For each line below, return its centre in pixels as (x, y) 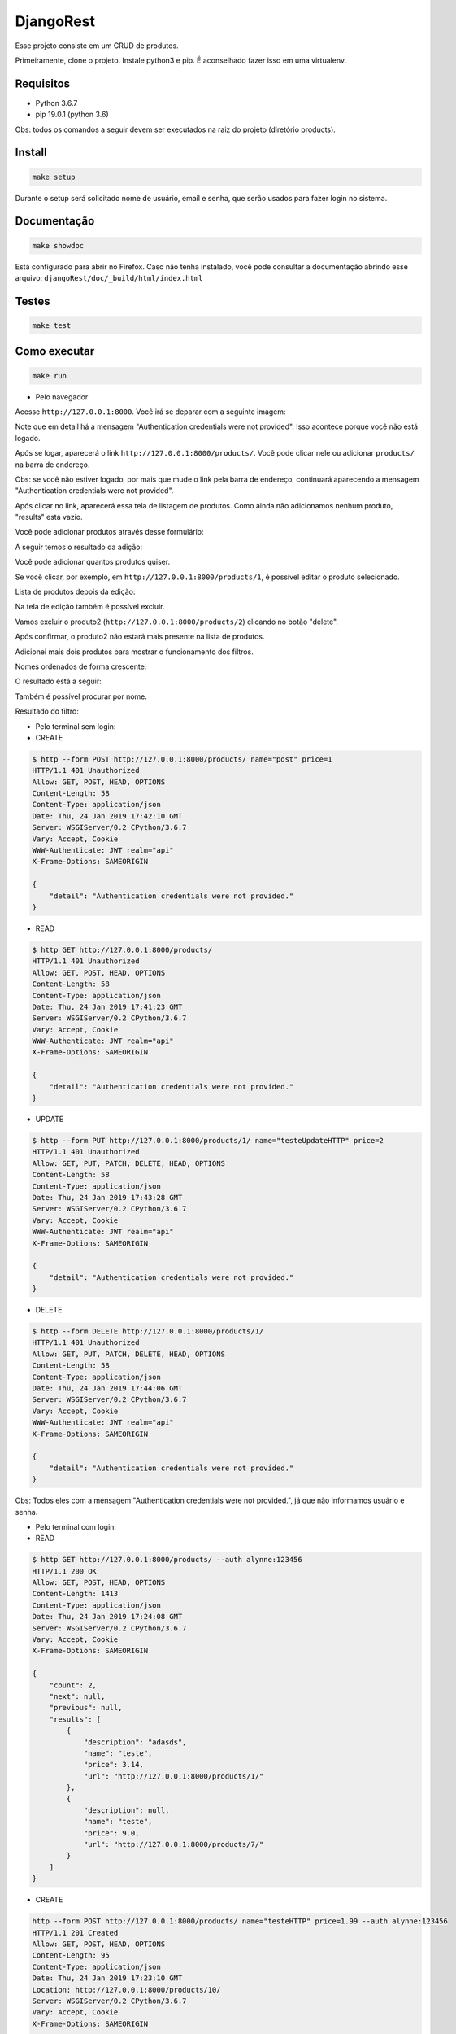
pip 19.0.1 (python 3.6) (72, 115)
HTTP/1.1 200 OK (65, 1571)
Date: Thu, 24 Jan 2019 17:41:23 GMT (107, 1006)
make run (50, 375)
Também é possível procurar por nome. (81, 696)
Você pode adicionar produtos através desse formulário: (109, 532)
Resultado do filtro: (47, 711)
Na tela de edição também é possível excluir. (90, 607)
